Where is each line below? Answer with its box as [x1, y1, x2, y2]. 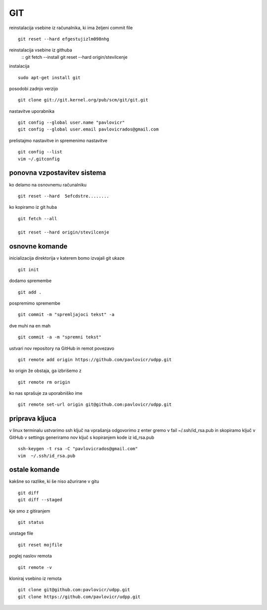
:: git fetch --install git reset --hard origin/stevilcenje [21, 54, 128, 60]
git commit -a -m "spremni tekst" [18, 334, 101, 340]
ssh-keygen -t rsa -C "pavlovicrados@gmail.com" [18, 446, 138, 452]
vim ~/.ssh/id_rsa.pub [18, 453, 76, 459]
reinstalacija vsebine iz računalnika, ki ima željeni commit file [9, 25, 133, 31]
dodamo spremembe [9, 278, 52, 284]
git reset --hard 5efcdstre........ [18, 193, 110, 199]
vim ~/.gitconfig [18, 156, 60, 162]
